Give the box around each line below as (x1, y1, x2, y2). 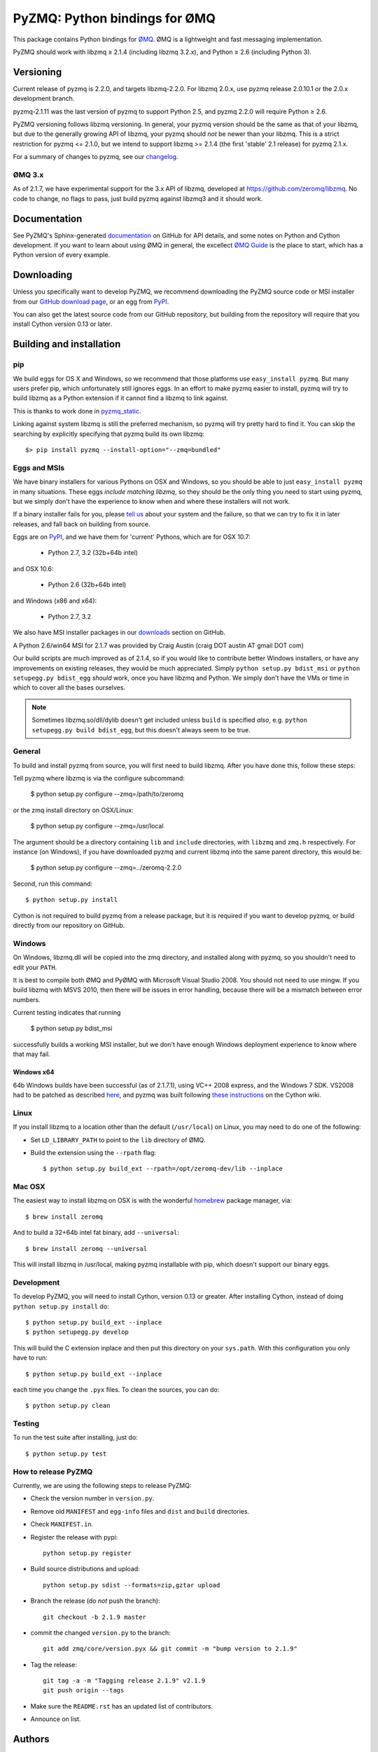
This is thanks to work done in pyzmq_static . (13, 406, 141, 415)
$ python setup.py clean (25, 1402, 111, 1410)
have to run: (13, 1353, 48, 1362)
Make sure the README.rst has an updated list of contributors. (30, 1702, 213, 1710)
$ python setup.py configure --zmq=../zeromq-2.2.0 (30, 863, 182, 872)
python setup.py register (43, 1549, 132, 1557)
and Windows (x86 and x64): (13, 596, 97, 605)
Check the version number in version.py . (30, 1494, 155, 1503)
